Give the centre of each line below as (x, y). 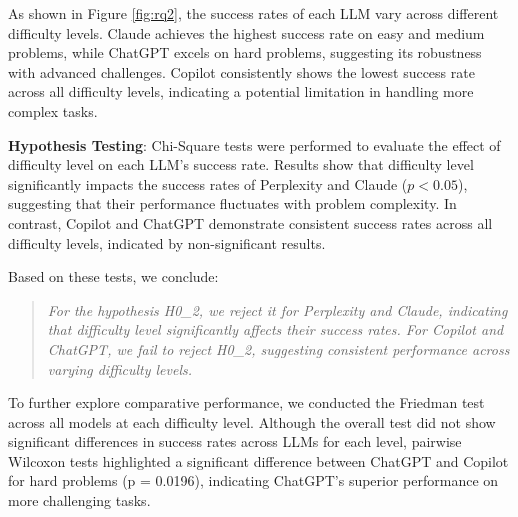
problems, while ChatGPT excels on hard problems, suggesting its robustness (245, 52)
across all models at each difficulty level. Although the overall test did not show (252, 421)
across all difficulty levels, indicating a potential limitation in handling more (241, 91)
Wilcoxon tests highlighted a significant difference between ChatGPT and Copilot (258, 460)
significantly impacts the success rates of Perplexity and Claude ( (208, 183)
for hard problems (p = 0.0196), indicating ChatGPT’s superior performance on (253, 480)
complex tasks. (53, 110)
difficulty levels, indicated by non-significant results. (167, 242)
